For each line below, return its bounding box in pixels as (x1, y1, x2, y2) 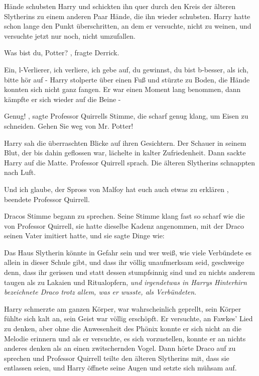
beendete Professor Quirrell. (4, 194, 90, 204)
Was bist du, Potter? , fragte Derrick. (4, 47, 119, 58)
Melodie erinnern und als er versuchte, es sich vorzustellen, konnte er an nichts (4, 333, 246, 343)
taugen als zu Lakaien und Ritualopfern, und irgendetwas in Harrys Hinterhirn (4, 276, 247, 287)
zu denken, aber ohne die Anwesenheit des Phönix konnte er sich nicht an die (4, 323, 241, 334)
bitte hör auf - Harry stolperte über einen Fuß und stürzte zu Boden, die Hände (4, 74, 250, 84)
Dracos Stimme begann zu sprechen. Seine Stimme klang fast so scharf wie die (4, 211, 245, 221)
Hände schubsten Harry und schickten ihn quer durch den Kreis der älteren (4, 1, 236, 11)
